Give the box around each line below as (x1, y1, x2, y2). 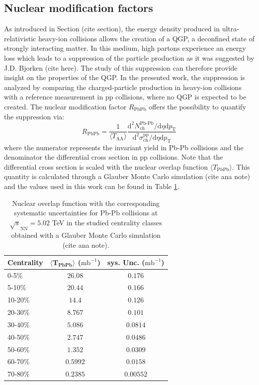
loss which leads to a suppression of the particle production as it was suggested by (4, 52, 255, 63)
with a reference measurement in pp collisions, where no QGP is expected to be (4, 92, 247, 102)
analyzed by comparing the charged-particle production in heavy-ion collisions (4, 82, 242, 92)
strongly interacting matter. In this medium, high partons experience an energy (4, 43, 246, 53)
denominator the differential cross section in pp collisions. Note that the (4, 152, 223, 162)
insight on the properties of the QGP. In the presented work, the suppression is (4, 72, 245, 83)
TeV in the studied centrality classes (52, 217, 162, 227)
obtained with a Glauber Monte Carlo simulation (11, 230, 161, 240)
